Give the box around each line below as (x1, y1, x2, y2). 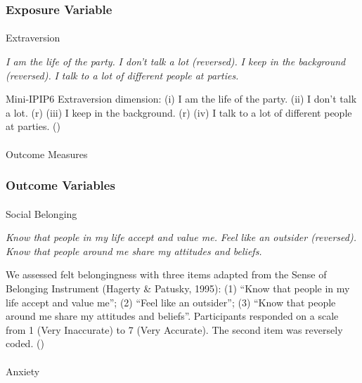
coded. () (6, 336, 44, 351)
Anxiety (6, 363, 40, 378)
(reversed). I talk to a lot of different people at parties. (6, 67, 239, 82)
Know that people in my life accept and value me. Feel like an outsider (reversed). (6, 230, 356, 245)
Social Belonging (6, 206, 77, 221)
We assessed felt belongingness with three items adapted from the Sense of (6, 267, 327, 282)
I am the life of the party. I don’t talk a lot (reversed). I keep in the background (6, 54, 346, 69)
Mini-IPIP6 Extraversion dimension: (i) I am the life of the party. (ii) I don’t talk (6, 91, 357, 106)
